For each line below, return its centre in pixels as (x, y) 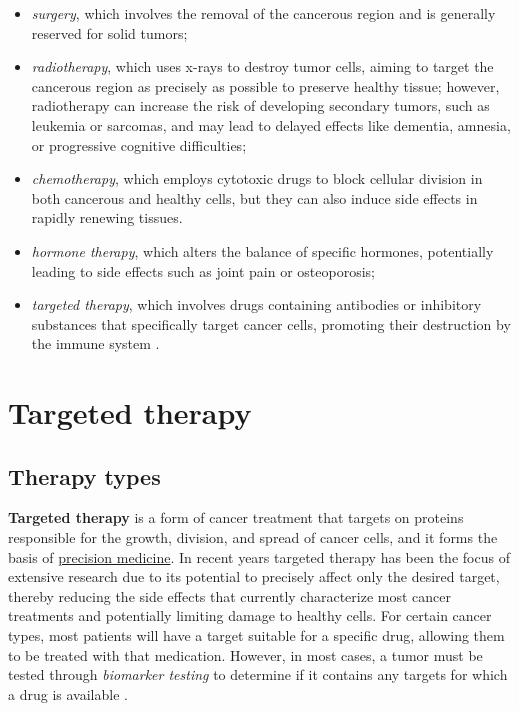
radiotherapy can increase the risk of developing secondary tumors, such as (260, 105)
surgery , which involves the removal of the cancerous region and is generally (263, 13)
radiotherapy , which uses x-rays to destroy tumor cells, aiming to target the (262, 66)
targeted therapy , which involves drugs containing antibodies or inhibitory (256, 304)
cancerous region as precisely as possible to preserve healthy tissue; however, (265, 85)
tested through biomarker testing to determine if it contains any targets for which (258, 674)
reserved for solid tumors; (109, 32)
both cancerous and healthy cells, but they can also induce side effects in (254, 197)
